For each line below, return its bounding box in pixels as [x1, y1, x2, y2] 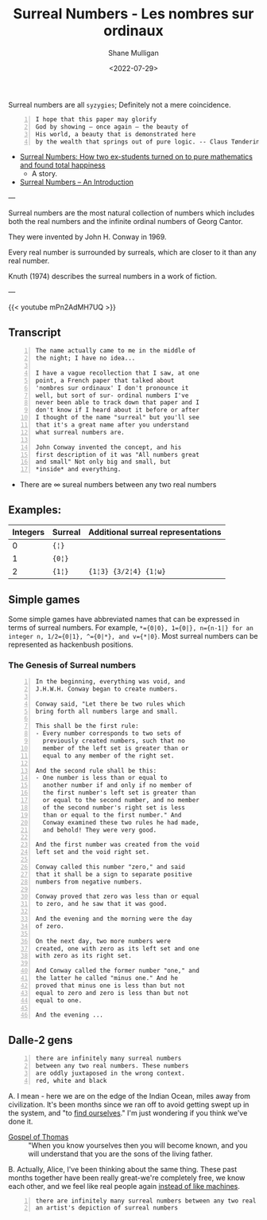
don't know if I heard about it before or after [35, 406, 200, 415]
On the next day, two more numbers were [35, 937, 172, 945]
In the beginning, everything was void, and [35, 678, 185, 686]
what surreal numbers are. [35, 428, 125, 436]
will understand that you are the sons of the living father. [28, 1149, 213, 1159]
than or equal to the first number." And [42, 811, 182, 819]
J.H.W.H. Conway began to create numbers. [35, 685, 179, 693]
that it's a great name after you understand [35, 421, 189, 429]
